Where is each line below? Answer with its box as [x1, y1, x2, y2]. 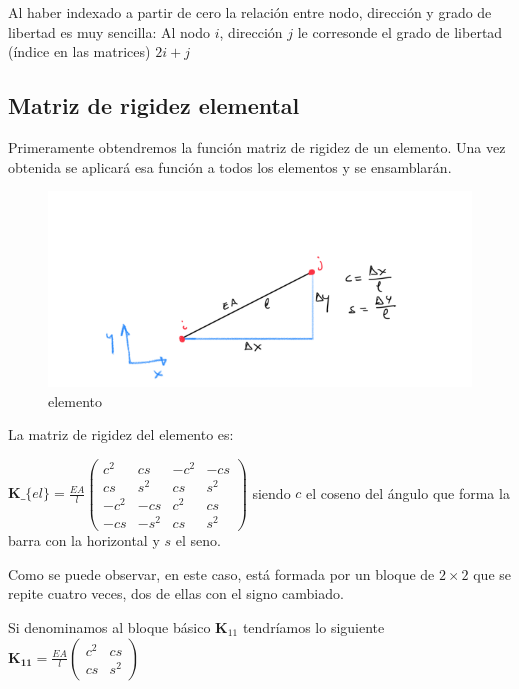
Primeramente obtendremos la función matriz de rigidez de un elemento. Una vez [8, 136, 506, 157]
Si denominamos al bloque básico [8, 616, 211, 637]
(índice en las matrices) [8, 41, 151, 62]
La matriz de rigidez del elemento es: [8, 424, 234, 445]
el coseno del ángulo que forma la [306, 482, 510, 503]
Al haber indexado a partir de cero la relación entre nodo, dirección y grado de [8, 2, 492, 22]
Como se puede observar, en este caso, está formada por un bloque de [8, 563, 435, 584]
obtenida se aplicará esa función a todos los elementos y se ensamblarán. [8, 156, 452, 177]
